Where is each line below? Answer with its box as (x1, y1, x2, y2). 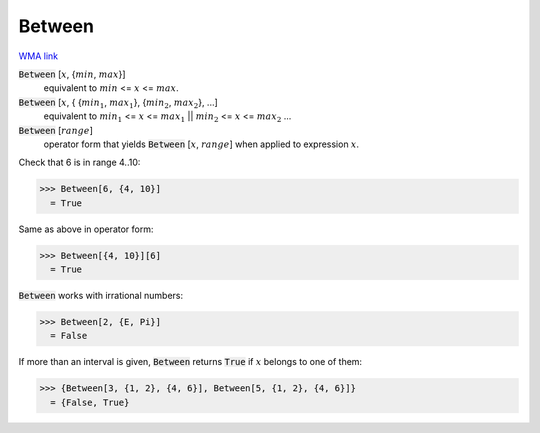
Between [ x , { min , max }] (18, 68, 126, 80)
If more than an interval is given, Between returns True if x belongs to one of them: (18, 356, 363, 368)
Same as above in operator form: (18, 223, 154, 235)
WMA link (18, 50, 59, 62)
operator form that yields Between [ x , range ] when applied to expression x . (43, 138, 360, 150)
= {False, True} (50, 396, 130, 408)
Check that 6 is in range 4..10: (18, 156, 141, 169)
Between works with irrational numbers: (18, 290, 184, 301)
